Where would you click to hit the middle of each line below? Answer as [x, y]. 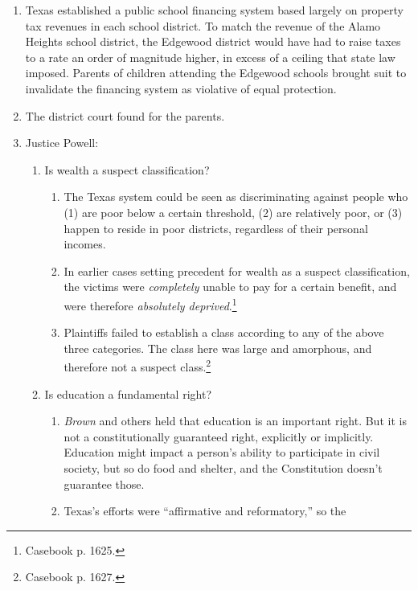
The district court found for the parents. [125, 115]
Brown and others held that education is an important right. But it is [235, 421]
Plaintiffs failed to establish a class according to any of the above [224, 332]
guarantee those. [104, 483]
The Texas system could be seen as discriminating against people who [236, 197]
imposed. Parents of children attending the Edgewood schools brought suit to [216, 73]
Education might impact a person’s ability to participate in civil [222, 452]
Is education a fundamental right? [128, 393]
